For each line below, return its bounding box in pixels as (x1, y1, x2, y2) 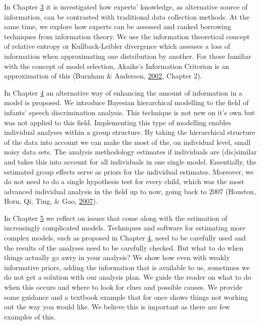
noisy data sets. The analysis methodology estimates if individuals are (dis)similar (4, 146, 257, 157)
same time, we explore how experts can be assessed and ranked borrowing (4, 21, 231, 32)
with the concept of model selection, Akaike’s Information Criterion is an (4, 60, 229, 71)
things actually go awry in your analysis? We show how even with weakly (4, 252, 230, 263)
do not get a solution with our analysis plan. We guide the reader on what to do (4, 272, 251, 282)
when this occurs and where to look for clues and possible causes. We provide (4, 282, 242, 292)
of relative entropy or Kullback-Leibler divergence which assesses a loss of (4, 41, 230, 51)
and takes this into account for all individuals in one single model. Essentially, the (4, 156, 256, 167)
